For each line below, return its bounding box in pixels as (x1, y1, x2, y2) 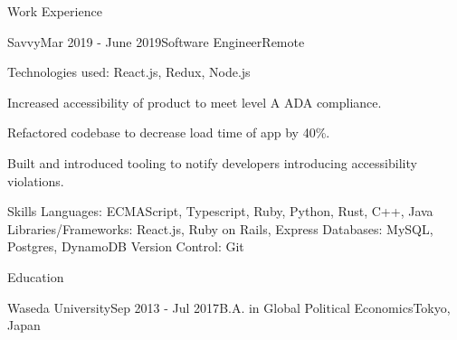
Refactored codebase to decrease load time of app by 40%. (7, 123, 330, 142)
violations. (7, 171, 64, 190)
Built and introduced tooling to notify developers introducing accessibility (7, 153, 417, 172)
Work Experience (7, 2, 102, 20)
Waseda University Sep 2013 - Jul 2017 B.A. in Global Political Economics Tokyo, (7, 297, 451, 316)
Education (7, 267, 64, 286)
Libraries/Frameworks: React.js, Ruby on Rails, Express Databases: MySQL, (7, 219, 433, 238)
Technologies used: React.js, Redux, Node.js (7, 62, 251, 81)
